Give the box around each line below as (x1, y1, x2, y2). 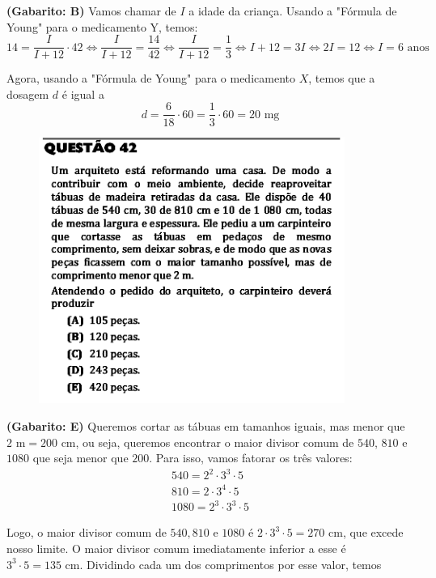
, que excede (342, 524, 404, 541)
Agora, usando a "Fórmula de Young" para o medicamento (6, 70, 295, 87)
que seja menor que (32, 449, 129, 466)
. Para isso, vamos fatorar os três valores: (149, 449, 353, 466)
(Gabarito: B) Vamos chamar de (6, 2, 176, 19)
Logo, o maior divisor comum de (6, 524, 167, 541)
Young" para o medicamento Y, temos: (6, 18, 198, 35)
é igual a (61, 85, 104, 102)
